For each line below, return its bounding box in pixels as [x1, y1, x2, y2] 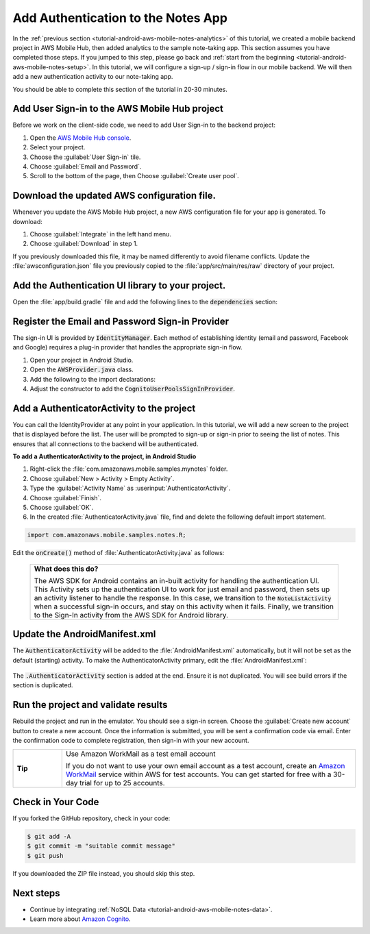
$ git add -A [27, 833, 71, 841]
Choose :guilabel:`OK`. [29, 504, 94, 512]
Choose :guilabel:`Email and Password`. [29, 162, 142, 171]
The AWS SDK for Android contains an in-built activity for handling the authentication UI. [34, 576, 320, 585]
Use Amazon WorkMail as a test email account [65, 749, 216, 759]
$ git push [27, 852, 64, 859]
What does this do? [34, 564, 99, 574]
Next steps [12, 887, 60, 899]
